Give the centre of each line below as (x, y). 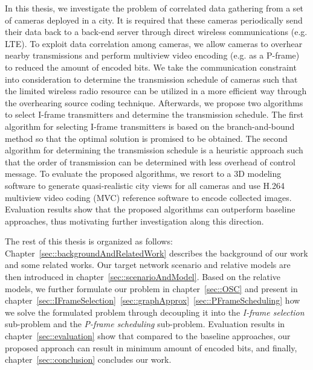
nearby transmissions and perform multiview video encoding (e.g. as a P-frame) (152, 55)
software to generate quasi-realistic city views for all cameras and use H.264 (145, 185)
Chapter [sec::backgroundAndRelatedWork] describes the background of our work (156, 253)
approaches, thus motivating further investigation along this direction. (134, 221)
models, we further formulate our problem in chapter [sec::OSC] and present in (151, 288)
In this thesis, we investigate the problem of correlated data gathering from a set (154, 8)
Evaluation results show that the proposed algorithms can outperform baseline (150, 209)
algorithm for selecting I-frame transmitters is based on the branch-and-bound (150, 126)
